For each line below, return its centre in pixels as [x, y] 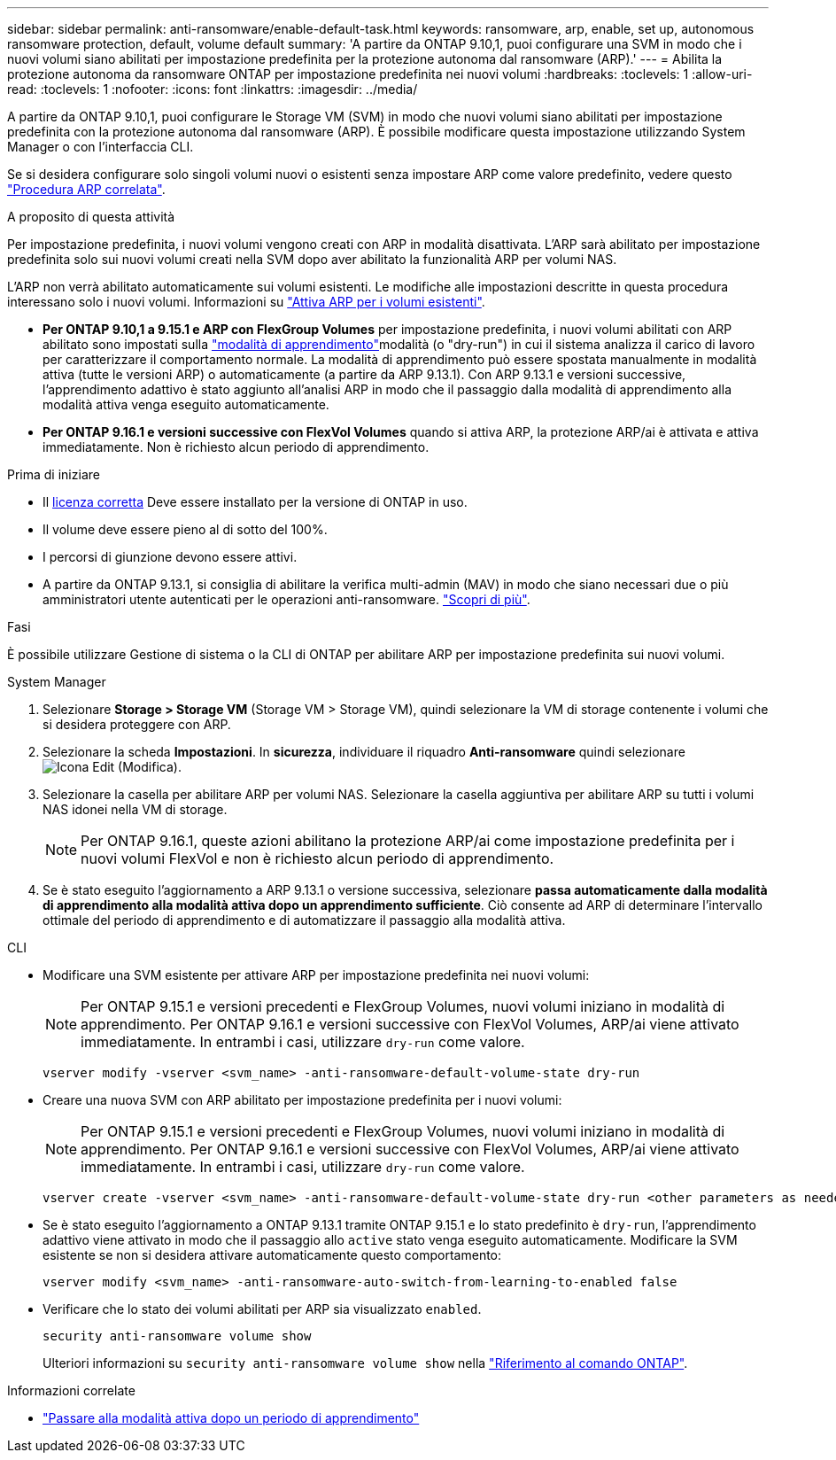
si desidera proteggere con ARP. [137, 724]
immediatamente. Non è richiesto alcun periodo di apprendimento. [236, 447]
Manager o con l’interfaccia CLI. [101, 147]
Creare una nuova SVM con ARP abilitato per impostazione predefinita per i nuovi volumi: [302, 1100]
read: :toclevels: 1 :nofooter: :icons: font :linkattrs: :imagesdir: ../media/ [213, 89]
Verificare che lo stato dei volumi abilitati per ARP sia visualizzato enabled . [262, 1309]
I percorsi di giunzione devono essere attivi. [170, 557]
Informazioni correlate [71, 1390]
